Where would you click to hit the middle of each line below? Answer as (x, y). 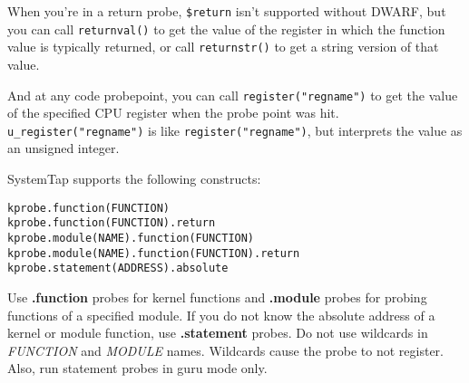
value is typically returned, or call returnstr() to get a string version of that (223, 47)
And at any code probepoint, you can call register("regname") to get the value (233, 95)
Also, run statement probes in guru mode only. (137, 368)
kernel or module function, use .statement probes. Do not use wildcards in (218, 333)
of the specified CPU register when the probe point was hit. (173, 113)
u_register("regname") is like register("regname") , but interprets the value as (235, 130)
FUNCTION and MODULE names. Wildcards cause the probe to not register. (226, 350)
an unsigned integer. (64, 148)
